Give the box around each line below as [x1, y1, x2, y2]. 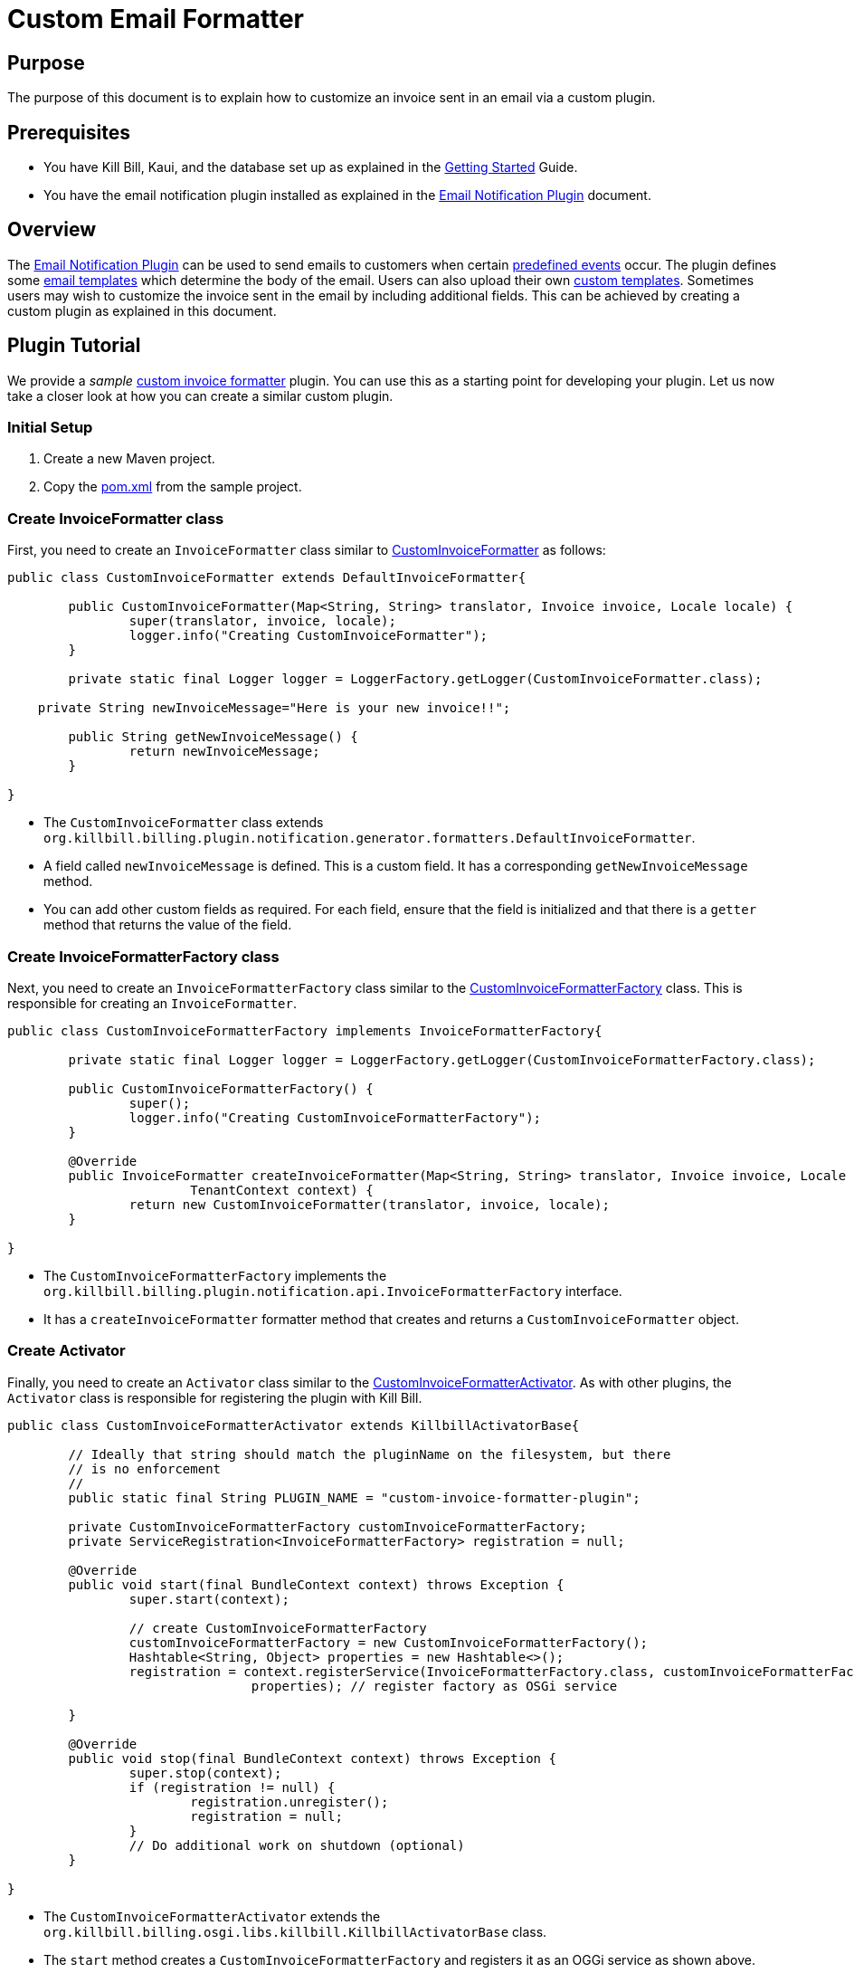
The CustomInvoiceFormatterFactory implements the [43, 1267, 387, 1283]
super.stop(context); [128, 1765, 282, 1780]
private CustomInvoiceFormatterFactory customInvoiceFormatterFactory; [68, 1519, 587, 1534]
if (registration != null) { [128, 1779, 336, 1795]
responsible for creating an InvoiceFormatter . [7, 995, 297, 1011]
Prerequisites [7, 120, 130, 144]
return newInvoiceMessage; [128, 744, 320, 759]
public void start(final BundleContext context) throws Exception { [68, 1577, 565, 1592]
